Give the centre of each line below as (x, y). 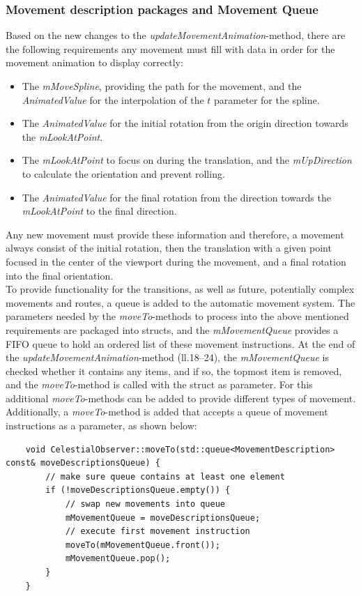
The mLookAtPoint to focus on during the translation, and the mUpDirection (187, 160)
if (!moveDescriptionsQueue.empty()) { (138, 490)
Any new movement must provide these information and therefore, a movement (175, 234)
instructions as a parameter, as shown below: (101, 426)
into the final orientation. (60, 275)
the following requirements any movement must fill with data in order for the (170, 48)
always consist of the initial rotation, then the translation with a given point (169, 248)
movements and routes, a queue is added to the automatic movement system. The (180, 302)
